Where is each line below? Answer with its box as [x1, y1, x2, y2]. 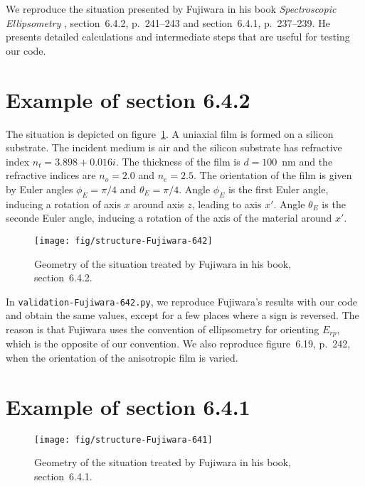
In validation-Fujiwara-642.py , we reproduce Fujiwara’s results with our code [6, 293, 357, 308]
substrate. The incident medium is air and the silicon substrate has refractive [6, 140, 342, 155]
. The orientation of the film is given [194, 168, 352, 183]
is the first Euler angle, [228, 181, 329, 196]
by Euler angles [6, 181, 73, 196]
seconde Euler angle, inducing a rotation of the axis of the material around [6, 210, 332, 225]
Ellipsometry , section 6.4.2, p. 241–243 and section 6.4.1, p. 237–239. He [6, 15, 330, 30]
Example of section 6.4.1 [6, 391, 250, 421]
